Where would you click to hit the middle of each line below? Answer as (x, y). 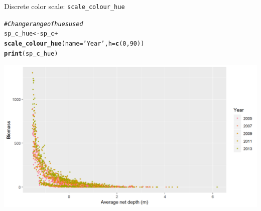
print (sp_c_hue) (31, 53)
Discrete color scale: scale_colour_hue (64, 6)
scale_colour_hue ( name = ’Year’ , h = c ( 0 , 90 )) (74, 43)
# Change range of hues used (44, 24)
